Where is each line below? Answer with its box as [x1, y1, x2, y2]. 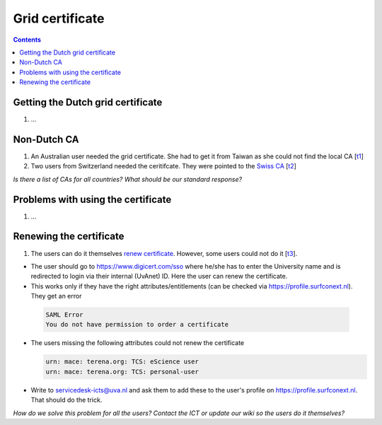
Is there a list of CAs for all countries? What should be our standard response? [13, 175, 243, 183]
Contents [13, 35, 42, 44]
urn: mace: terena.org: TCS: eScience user [45, 358, 199, 366]
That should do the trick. [30, 396, 103, 404]
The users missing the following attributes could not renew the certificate [30, 339, 245, 347]
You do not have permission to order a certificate [45, 320, 229, 329]
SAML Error [45, 311, 83, 319]
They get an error [30, 292, 82, 301]
